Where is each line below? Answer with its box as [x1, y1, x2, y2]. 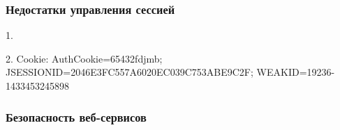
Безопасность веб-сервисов [6, 108, 147, 125]
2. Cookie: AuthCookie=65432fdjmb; [6, 51, 163, 65]
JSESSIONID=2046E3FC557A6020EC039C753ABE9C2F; [6, 65, 253, 79]
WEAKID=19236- [256, 65, 335, 79]
